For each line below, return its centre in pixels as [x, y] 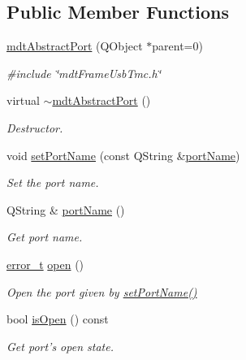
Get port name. [45, 237]
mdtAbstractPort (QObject [75, 46]
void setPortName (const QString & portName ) [123, 155]
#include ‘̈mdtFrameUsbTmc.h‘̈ [84, 73]
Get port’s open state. [60, 346]
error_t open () [45, 264]
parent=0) [177, 46]
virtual [23, 100]
